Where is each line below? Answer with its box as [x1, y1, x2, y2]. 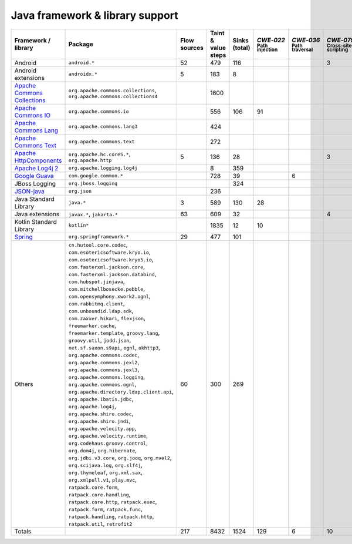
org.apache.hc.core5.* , [68, 150, 131, 158]
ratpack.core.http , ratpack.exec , [68, 497, 157, 505]
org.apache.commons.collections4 [68, 93, 158, 100]
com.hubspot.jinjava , [68, 277, 126, 285]
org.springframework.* [68, 234, 129, 240]
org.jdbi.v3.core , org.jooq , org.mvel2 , [68, 453, 172, 461]
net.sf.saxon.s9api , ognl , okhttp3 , [68, 343, 161, 351]
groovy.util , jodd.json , [68, 335, 131, 344]
